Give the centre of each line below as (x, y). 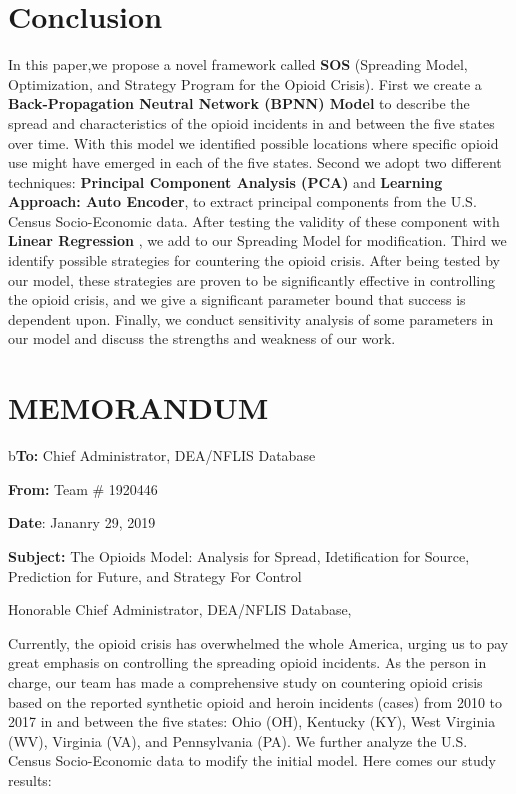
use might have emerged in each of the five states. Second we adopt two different (255, 162)
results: (30, 779)
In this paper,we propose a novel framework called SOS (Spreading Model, (238, 64)
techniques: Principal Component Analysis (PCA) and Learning (225, 181)
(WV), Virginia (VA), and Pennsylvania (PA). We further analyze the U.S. (238, 740)
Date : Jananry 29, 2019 (82, 522)
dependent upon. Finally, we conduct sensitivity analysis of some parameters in (251, 318)
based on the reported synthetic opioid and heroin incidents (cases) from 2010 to (255, 701)
